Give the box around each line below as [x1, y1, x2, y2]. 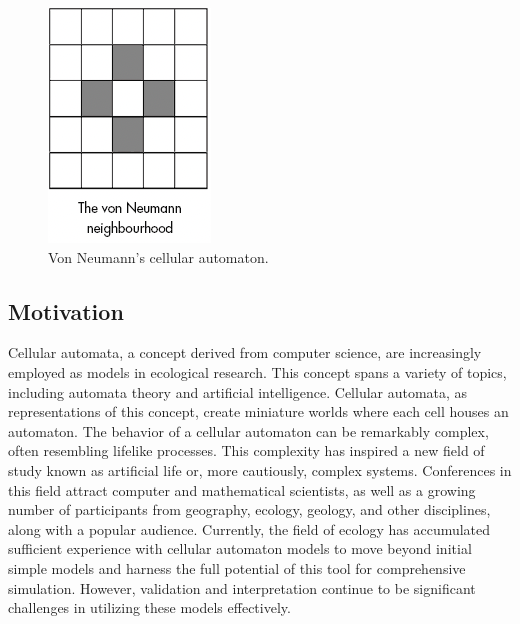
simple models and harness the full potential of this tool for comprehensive [8, 557, 466, 578]
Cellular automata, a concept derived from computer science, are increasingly [8, 342, 482, 363]
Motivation [8, 295, 124, 326]
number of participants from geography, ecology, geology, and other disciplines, [8, 499, 491, 520]
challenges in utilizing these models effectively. [8, 597, 291, 618]
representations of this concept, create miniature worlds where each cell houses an [8, 401, 509, 422]
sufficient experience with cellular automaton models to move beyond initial [8, 538, 472, 559]
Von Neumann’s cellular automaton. [48, 246, 269, 267]
